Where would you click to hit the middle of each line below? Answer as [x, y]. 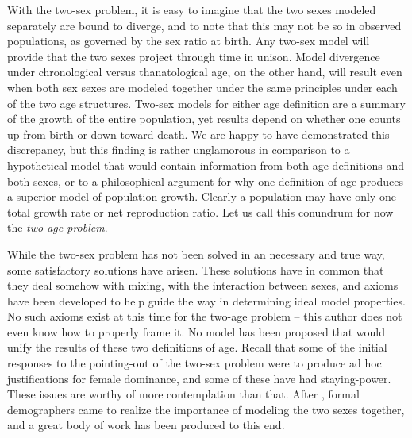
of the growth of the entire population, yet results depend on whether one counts [204, 119]
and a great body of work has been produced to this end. [146, 425]
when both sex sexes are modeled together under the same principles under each [202, 87]
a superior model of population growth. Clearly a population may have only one [202, 196]
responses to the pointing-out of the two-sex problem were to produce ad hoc [194, 363]
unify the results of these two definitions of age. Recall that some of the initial [197, 347]
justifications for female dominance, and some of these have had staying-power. [199, 378]
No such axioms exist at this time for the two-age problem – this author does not [205, 316]
